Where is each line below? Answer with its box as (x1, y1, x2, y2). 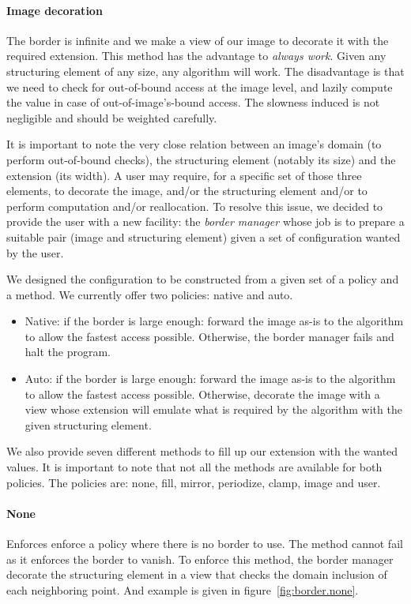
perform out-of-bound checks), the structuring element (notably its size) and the (6, 151, 396, 167)
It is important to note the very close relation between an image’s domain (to (6, 136, 382, 152)
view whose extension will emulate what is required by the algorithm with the (25, 401, 402, 418)
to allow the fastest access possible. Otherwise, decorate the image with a (25, 385, 380, 402)
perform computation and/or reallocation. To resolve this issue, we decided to (6, 197, 383, 214)
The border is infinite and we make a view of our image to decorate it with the (6, 32, 389, 48)
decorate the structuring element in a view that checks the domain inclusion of (6, 566, 387, 583)
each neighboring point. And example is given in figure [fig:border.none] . (6, 581, 359, 598)
